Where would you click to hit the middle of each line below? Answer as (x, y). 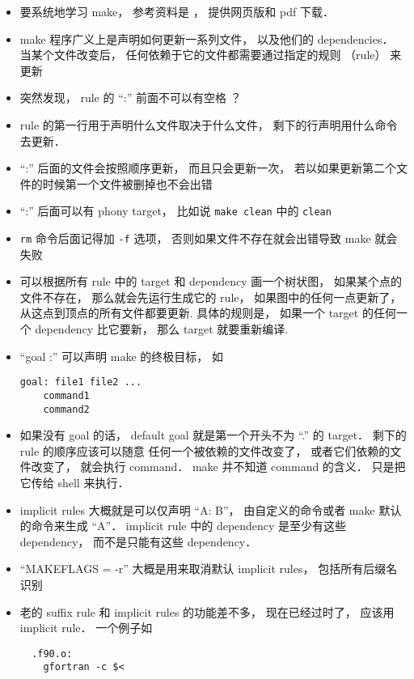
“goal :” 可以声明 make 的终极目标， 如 (121, 356)
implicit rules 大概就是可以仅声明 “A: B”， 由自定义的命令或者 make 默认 (211, 509)
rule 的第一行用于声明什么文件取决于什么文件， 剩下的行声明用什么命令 (209, 124)
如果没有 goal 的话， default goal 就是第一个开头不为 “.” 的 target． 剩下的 (213, 435)
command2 (66, 409)
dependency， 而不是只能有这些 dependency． (138, 541)
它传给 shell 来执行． (74, 482)
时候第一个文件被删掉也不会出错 (127, 183)
